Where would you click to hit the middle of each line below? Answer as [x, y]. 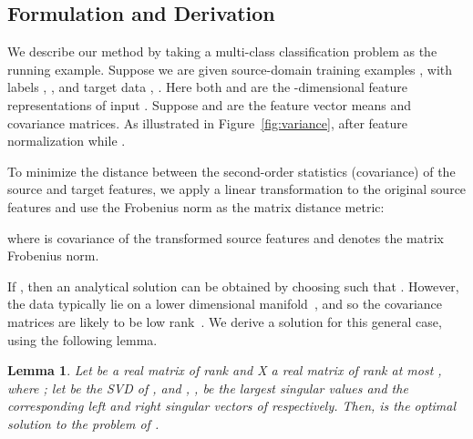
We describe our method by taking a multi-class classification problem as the [222, 51]
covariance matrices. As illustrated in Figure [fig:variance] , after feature [208, 123]
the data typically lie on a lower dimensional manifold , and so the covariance [225, 304]
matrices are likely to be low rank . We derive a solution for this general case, [225, 321]
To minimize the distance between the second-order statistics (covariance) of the [231, 171]
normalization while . [67, 141]
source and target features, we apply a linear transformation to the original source [237, 189]
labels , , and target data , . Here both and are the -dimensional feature [207, 87]
